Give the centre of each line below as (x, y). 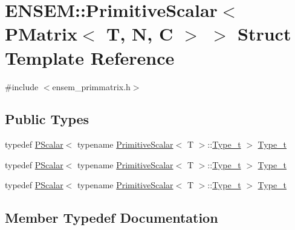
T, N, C (140, 34)
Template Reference (90, 57)
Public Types (47, 119)
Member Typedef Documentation (112, 218)
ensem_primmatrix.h (91, 86)
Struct (264, 34)
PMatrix (41, 34)
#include (22, 86)
